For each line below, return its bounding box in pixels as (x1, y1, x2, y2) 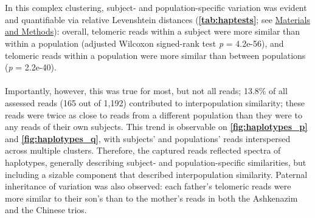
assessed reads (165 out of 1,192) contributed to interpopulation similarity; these (5, 96, 305, 109)
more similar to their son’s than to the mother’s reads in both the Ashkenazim (5, 191, 298, 204)
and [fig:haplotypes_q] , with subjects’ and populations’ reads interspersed (5, 132, 291, 145)
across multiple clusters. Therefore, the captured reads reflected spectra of (5, 144, 281, 157)
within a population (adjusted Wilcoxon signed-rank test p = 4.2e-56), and (5, 36, 284, 49)
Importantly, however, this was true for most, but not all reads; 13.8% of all (5, 84, 288, 97)
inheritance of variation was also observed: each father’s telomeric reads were (5, 180, 291, 192)
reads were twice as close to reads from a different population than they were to (5, 108, 302, 121)
